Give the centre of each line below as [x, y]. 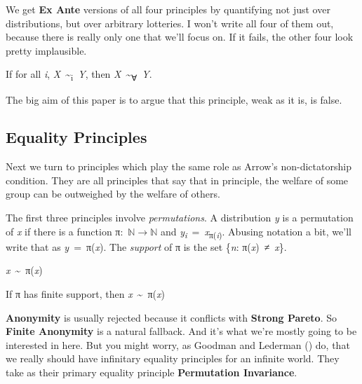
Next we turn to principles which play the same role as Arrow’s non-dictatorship [179, 166]
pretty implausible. [46, 50]
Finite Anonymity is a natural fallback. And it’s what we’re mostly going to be [181, 331]
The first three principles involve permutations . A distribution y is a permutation [180, 218]
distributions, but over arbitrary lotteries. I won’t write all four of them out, [170, 23]
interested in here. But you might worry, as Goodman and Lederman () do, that [178, 344]
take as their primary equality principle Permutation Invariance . [152, 372]
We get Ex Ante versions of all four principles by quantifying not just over [168, 9]
